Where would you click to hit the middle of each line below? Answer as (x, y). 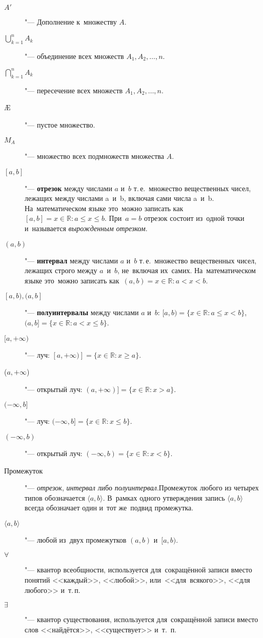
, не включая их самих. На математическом (187, 270)
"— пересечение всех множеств (74, 90)
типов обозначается (55, 497)
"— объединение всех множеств (74, 56)
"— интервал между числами (71, 260)
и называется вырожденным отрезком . (86, 228)
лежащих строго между (61, 270)
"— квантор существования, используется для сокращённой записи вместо (141, 619)
